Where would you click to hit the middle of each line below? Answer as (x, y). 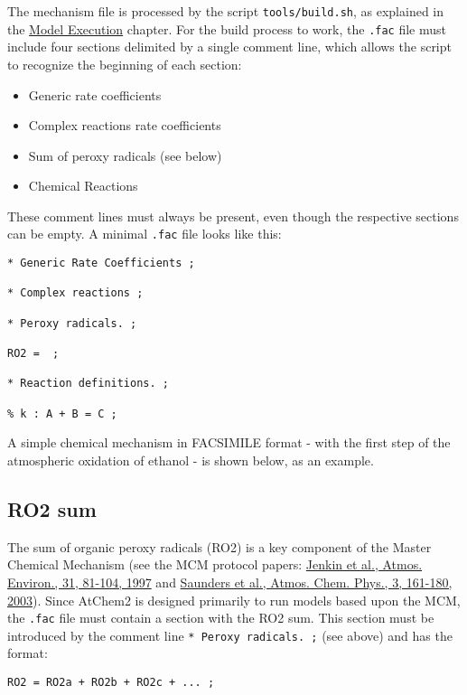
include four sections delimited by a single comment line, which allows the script (229, 47)
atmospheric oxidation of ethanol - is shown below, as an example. (191, 460)
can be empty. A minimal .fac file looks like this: (145, 234)
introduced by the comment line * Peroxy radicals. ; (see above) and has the (230, 635)
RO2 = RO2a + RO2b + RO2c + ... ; (111, 683)
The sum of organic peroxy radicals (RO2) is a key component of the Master (219, 546)
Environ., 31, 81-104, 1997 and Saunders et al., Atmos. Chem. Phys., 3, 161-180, (230, 582)
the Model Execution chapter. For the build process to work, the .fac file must (227, 28)
